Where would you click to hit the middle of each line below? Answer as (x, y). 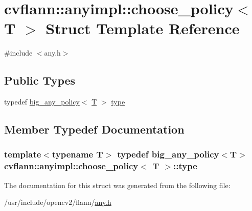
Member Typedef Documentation (94, 129)
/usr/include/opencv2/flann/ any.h (58, 202)
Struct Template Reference (143, 28)
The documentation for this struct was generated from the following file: (117, 185)
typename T (77, 154)
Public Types (40, 80)
